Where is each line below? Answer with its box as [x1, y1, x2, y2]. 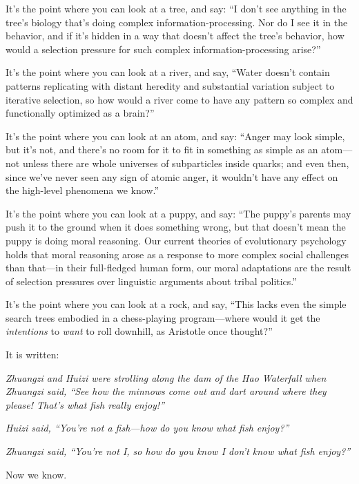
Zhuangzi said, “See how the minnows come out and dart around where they [6, 384, 327, 398]
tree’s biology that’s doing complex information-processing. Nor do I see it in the [6, 14, 348, 29]
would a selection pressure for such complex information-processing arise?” [6, 41, 321, 56]
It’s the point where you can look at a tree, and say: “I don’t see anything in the [6, 1, 347, 15]
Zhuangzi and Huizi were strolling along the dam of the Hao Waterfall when [6, 370, 327, 385]
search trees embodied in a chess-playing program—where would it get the [6, 310, 320, 325]
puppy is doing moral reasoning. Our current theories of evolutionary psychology [6, 233, 347, 247]
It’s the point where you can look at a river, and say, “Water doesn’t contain [6, 65, 330, 79]
